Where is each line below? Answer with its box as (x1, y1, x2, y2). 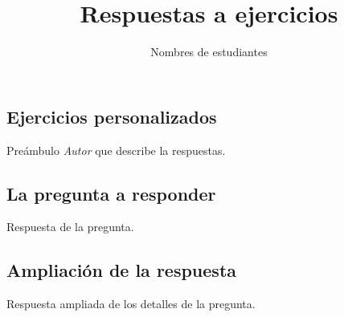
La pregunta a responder (6, 181, 216, 205)
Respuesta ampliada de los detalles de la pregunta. (6, 295, 256, 312)
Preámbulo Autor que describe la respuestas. (6, 141, 226, 158)
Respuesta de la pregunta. (6, 218, 134, 235)
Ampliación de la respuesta (6, 258, 237, 282)
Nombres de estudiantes (150, 43, 268, 60)
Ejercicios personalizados (6, 104, 217, 128)
